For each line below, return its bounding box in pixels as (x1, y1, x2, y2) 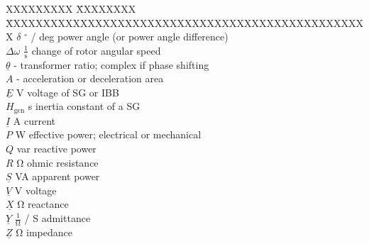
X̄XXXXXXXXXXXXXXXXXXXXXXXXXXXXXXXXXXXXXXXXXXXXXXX (6, 15, 363, 30)
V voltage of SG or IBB (16, 84, 119, 99)
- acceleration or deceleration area (16, 71, 164, 86)
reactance (28, 196, 69, 211)
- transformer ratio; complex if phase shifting (13, 57, 209, 72)
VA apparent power (15, 169, 100, 184)
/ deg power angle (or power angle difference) (31, 29, 228, 44)
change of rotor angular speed (31, 43, 161, 57)
